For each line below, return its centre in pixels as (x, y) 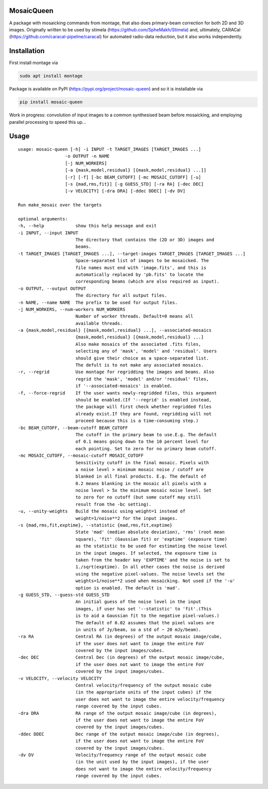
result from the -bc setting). (113, 504)
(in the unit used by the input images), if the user (142, 762)
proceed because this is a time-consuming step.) (137, 421)
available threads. (99, 323)
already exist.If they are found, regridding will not (143, 414)
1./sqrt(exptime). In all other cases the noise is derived (150, 567)
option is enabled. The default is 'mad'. (128, 588)
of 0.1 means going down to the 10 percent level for (142, 442)
